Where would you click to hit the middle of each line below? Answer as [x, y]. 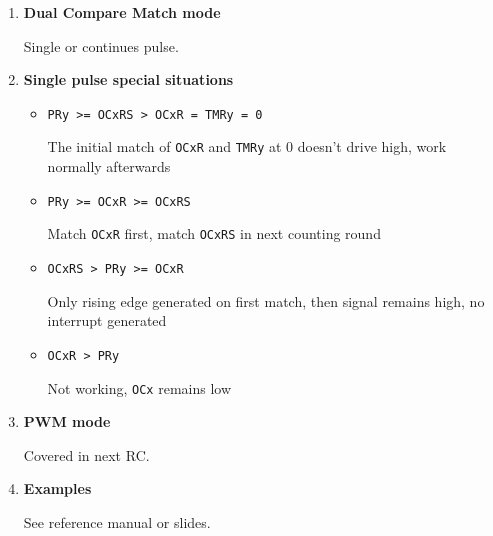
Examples [57, 488]
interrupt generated [107, 320]
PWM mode [67, 421]
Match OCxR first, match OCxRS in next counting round [214, 233]
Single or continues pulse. [101, 45]
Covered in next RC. [86, 454]
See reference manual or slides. [117, 521]
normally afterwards [109, 166]
